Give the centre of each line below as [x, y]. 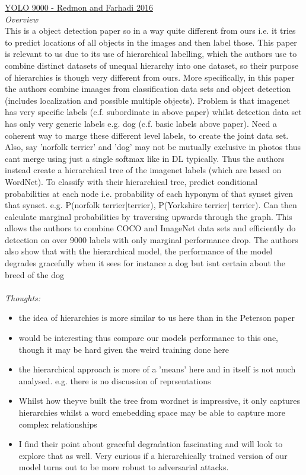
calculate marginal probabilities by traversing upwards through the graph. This [149, 216]
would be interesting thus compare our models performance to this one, [149, 338]
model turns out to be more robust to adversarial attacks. [124, 467]
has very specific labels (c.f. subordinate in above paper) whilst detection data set [153, 112]
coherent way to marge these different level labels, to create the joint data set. [147, 135]
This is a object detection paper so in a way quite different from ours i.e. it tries [150, 31]
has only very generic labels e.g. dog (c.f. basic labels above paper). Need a [141, 123]
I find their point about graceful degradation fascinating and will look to [151, 444]
